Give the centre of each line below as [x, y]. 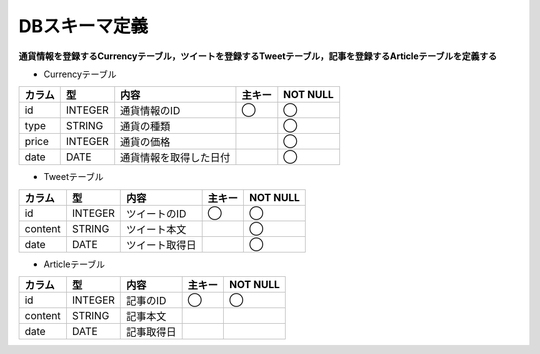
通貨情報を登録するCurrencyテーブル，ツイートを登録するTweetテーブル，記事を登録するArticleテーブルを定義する [257, 56]
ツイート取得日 [161, 245]
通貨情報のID [150, 111]
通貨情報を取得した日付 [175, 158]
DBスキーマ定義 [83, 26]
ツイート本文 [156, 229]
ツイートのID [156, 213]
